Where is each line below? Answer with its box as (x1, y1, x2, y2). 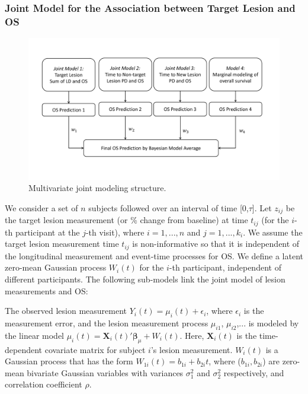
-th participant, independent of (169, 261, 281, 274)
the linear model (5, 329, 64, 341)
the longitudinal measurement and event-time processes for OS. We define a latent (5, 249, 304, 262)
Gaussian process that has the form (5, 355, 133, 367)
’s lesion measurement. (150, 343, 233, 355)
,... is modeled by (236, 316, 299, 329)
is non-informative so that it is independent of (132, 237, 300, 250)
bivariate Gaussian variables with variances (27, 366, 184, 379)
